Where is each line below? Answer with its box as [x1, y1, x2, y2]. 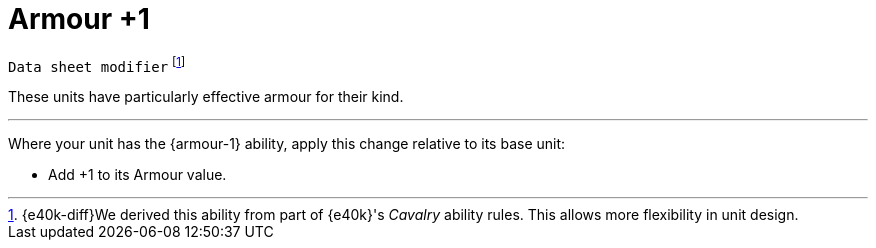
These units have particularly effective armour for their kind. [8, 88, 404, 106]
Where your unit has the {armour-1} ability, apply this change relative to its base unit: [8, 135, 566, 153]
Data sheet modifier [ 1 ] [8, 54, 186, 75]
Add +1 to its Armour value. [48, 166, 227, 184]
